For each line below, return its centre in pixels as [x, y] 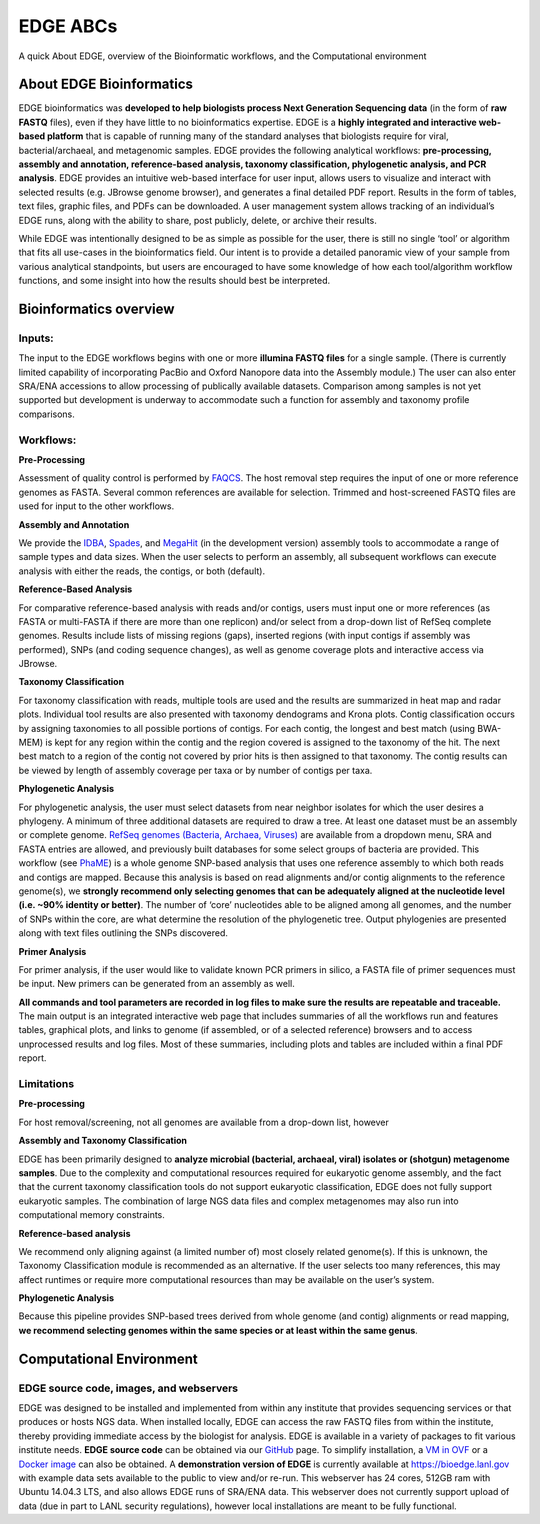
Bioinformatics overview [96, 308]
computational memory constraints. [91, 1215]
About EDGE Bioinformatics [106, 84]
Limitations [46, 1083]
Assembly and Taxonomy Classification [103, 1141]
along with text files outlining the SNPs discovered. [123, 933]
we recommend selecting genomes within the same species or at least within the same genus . [218, 1330]
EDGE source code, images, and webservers [128, 1388]
